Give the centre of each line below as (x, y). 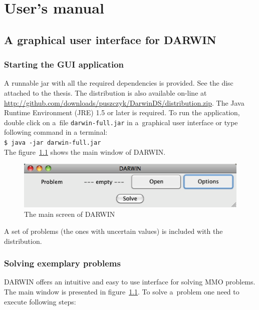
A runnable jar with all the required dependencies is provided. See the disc (119, 83)
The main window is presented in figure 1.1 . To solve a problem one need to (122, 291)
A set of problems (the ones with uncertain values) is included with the (113, 231)
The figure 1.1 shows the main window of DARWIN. (85, 151)
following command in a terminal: (56, 132)
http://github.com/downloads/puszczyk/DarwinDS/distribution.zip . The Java (124, 102)
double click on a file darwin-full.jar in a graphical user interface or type (121, 122)
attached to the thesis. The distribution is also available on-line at (105, 92)
